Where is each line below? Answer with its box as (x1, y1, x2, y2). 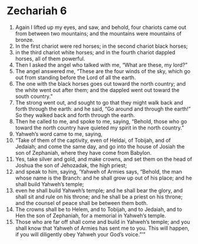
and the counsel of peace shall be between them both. (15, 199, 148, 206)
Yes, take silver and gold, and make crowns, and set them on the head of (15, 155, 193, 162)
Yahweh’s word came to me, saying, (15, 130, 103, 137)
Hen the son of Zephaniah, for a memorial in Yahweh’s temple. (15, 212, 167, 219)
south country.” (15, 93, 53, 100)
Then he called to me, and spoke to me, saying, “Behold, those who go (15, 118, 187, 125)
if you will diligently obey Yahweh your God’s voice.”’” (15, 230, 146, 238)
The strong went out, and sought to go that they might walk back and (15, 99, 183, 106)
